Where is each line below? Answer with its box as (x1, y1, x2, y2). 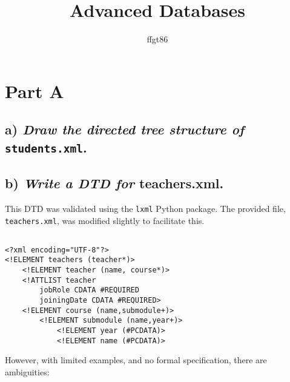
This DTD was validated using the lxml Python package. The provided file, (5, 202, 286, 214)
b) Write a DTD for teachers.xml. (5, 174, 224, 193)
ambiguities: (5, 365, 50, 378)
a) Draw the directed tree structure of (5, 120, 245, 139)
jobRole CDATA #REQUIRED (39, 286, 139, 295)
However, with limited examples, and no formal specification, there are (5, 354, 267, 366)
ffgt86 (147, 33, 168, 45)
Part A (5, 78, 64, 103)
